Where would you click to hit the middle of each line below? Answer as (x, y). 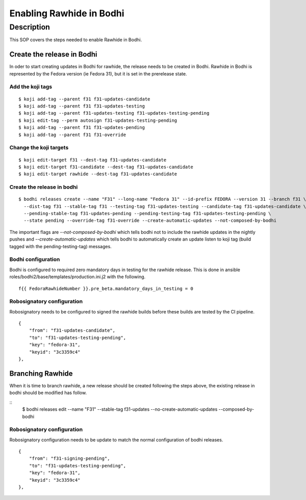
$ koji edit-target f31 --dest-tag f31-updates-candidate (93, 160)
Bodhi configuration (35, 259)
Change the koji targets (39, 148)
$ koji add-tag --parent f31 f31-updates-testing (82, 106)
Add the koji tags (31, 87)
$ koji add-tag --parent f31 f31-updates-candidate (84, 99)
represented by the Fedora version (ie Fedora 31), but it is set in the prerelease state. (98, 73)
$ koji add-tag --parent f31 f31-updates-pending (82, 128)
